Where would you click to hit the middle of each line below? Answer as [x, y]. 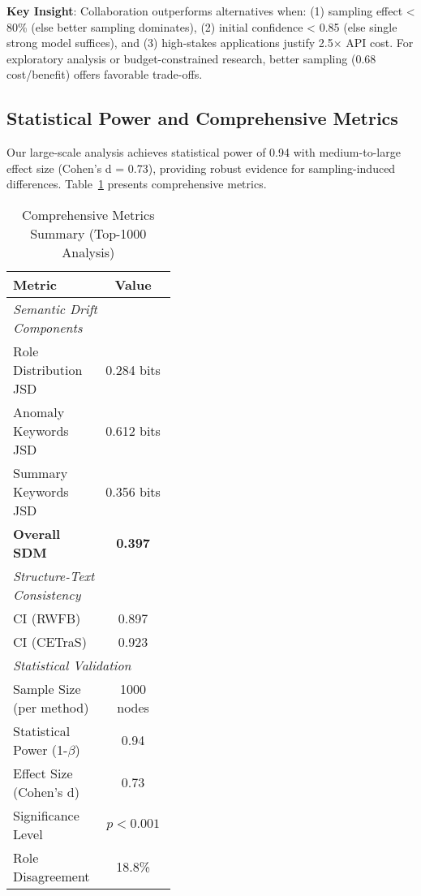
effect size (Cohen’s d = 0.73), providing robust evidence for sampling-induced [201, 168]
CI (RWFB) [47, 618]
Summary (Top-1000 [88, 233]
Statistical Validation [72, 665]
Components [48, 327]
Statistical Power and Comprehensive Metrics [202, 118]
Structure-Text [54, 575]
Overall [37, 533]
